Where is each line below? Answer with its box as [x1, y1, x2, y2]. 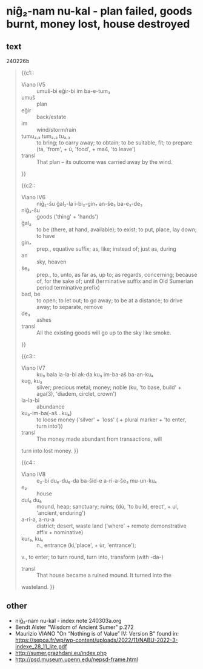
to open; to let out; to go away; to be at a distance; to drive [36, 297, 183, 304]
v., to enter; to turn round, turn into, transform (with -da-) [21, 554, 164, 560]
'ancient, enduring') [36, 509, 86, 517]
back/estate [36, 114, 67, 120]
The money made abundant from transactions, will [36, 435, 162, 443]
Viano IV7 [21, 364, 45, 372]
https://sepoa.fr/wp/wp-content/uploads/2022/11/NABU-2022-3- [15, 636, 178, 644]
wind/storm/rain [36, 126, 77, 133]
